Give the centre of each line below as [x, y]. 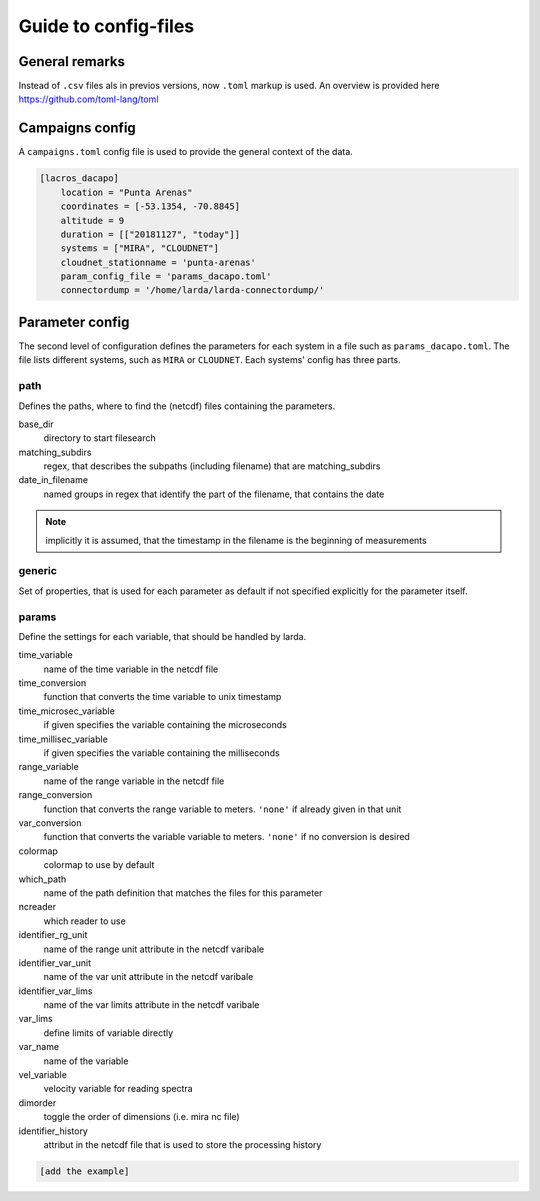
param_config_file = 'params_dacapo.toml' [166, 276]
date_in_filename [53, 480]
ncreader [37, 907]
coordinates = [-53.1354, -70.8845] [150, 206]
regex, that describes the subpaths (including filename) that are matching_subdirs [212, 466]
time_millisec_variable [63, 739]
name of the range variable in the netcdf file [134, 781]
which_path [42, 879]
